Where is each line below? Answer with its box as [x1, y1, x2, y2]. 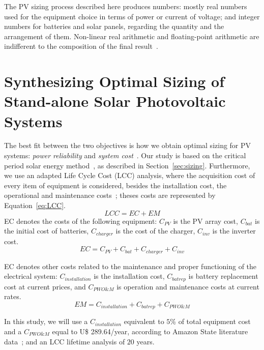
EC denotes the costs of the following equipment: [4, 215, 157, 226]
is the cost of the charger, [115, 225, 195, 236]
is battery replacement [188, 271, 258, 281]
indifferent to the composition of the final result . [4, 41, 158, 51]
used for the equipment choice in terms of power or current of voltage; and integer [4, 11, 260, 21]
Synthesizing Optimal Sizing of [4, 71, 225, 92]
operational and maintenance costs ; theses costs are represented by [4, 190, 216, 200]
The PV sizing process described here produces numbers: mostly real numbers [4, 1, 247, 11]
